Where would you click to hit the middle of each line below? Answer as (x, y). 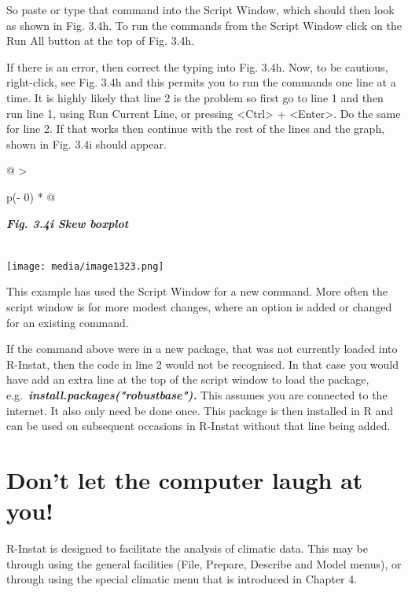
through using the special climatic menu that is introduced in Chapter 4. (182, 579)
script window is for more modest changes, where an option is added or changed (199, 306)
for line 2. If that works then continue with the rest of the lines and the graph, (196, 129)
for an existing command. (68, 322)
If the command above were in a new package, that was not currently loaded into (202, 349)
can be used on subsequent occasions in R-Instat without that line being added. (198, 426)
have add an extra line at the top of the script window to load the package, (188, 379)
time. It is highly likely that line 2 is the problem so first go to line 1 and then (195, 97)
